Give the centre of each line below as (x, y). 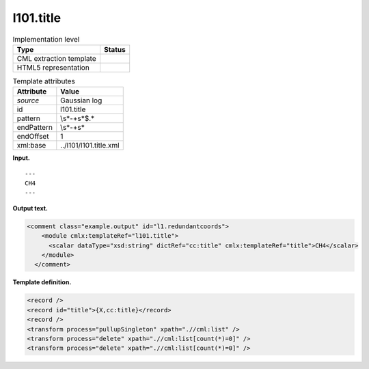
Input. (21, 158)
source (28, 100)
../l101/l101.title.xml (90, 146)
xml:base (31, 146)
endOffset (33, 137)
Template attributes (44, 81)
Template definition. (42, 282)
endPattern (35, 128)
